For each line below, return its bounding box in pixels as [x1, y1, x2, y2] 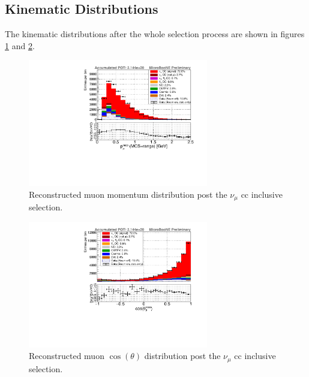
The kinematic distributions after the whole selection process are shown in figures [5, 28, 305, 40]
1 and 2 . [5, 39, 35, 52]
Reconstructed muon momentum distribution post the [29, 188, 227, 200]
